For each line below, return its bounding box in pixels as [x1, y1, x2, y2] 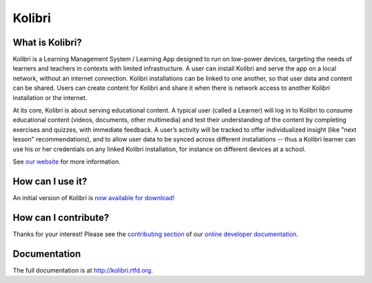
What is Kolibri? [12, 37, 83, 48]
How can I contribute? [12, 211, 110, 224]
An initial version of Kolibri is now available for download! [12, 193, 175, 202]
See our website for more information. [12, 157, 121, 166]
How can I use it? [12, 175, 87, 187]
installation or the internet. [12, 93, 87, 101]
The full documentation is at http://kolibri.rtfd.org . [12, 266, 153, 274]
